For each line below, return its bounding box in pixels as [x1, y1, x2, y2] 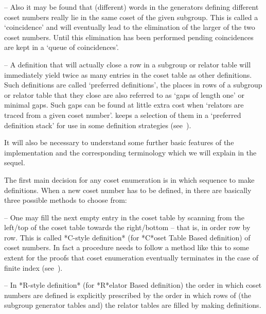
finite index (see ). [4, 262, 63, 273]
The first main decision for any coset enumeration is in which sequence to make [4, 174, 255, 185]
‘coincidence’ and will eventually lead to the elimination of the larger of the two [4, 22, 255, 32]
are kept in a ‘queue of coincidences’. [4, 42, 119, 53]
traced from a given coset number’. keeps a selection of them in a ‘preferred [4, 109, 241, 120]
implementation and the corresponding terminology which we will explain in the [4, 147, 257, 158]
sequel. [4, 157, 25, 168]
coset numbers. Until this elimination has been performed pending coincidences [4, 31, 254, 42]
